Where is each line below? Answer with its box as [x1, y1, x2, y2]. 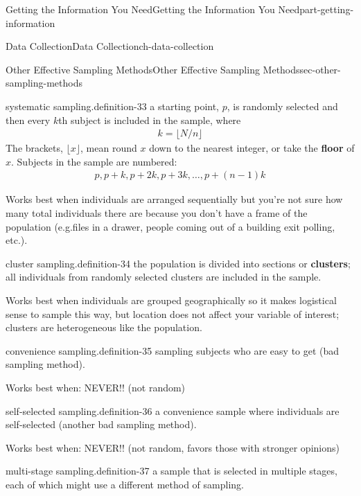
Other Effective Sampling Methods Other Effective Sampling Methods [6, 62, 300, 76]
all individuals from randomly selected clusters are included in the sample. [6, 269, 322, 284]
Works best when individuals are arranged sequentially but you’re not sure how [6, 192, 343, 206]
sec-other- [299, 62, 341, 76]
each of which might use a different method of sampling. [6, 477, 244, 491]
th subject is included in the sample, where [58, 112, 241, 127]
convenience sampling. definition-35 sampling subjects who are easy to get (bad [6, 343, 340, 357]
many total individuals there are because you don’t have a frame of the [6, 206, 308, 220]
